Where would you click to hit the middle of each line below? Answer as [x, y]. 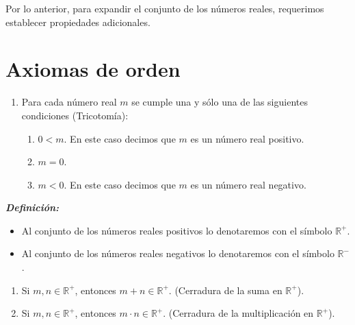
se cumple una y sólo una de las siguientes [220, 102]
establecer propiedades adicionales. [78, 22]
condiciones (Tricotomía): [75, 115]
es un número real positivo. [247, 138]
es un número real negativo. [248, 184]
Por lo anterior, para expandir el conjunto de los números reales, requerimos [165, 8]
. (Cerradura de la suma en [225, 290]
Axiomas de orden [93, 69]
